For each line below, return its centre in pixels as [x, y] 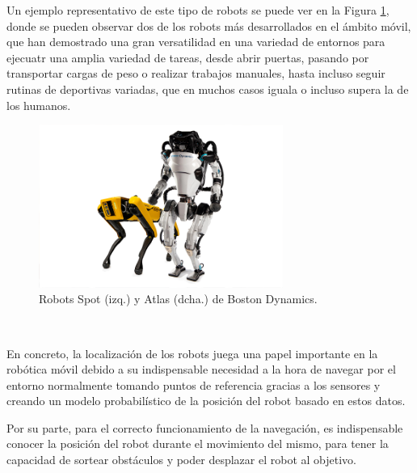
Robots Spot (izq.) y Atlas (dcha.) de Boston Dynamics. [178, 299]
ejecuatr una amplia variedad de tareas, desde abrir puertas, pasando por [188, 57]
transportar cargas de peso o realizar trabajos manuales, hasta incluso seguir [196, 73]
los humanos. [39, 105]
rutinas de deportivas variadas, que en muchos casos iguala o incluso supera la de [208, 89]
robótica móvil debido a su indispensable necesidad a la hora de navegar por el [201, 369]
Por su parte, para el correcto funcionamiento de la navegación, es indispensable [205, 427]
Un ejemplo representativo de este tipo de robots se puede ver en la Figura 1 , [198, 10]
